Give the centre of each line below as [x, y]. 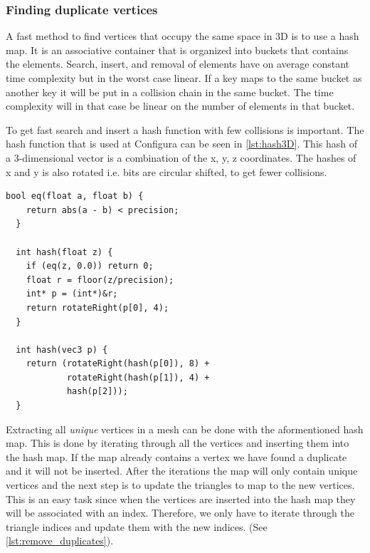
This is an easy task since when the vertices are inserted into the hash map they [181, 498]
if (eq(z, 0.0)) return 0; [90, 266]
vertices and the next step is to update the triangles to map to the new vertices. [180, 485]
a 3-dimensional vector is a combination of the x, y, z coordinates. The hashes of [181, 157]
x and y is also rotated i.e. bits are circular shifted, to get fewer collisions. [166, 171]
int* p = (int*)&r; [72, 294]
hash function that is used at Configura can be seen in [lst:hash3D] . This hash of [181, 144]
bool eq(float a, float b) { [75, 196]
